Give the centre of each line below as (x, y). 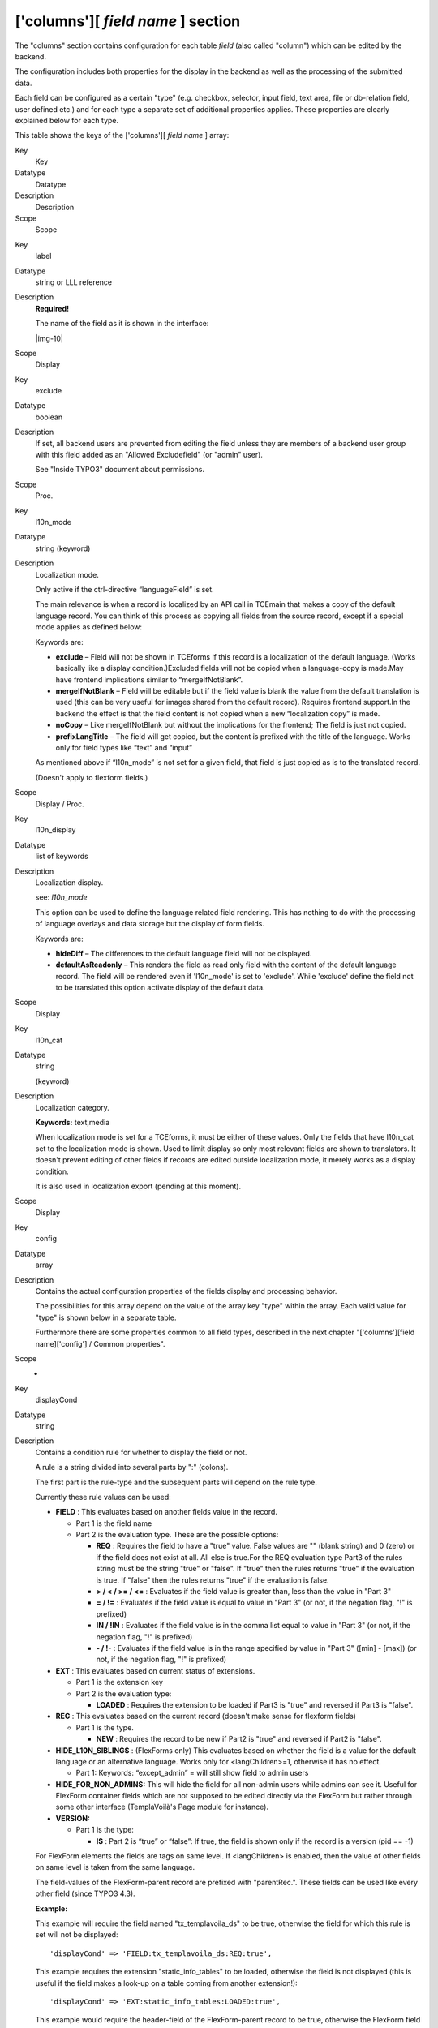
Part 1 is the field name (114, 1523)
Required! (52, 308)
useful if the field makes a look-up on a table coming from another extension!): (166, 1983)
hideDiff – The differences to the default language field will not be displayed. (184, 953)
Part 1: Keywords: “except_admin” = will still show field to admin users (192, 1773)
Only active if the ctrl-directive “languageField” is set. (125, 589)
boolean (49, 417)
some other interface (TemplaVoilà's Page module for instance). (162, 1807)
